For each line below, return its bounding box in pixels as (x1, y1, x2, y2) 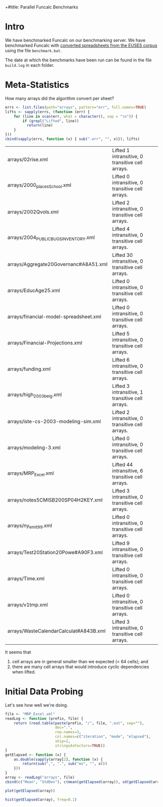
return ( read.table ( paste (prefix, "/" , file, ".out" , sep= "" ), (14, 721, 145, 726)
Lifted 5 (112, 330, 130, 337)
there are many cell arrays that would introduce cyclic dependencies (12, 664, 149, 670)
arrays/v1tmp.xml (7, 601, 48, 608)
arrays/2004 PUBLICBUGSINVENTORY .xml (7, 234, 95, 242)
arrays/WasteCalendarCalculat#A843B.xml (7, 627, 106, 634)
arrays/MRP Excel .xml (7, 470, 54, 478)
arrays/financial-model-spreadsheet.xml (7, 313, 102, 320)
